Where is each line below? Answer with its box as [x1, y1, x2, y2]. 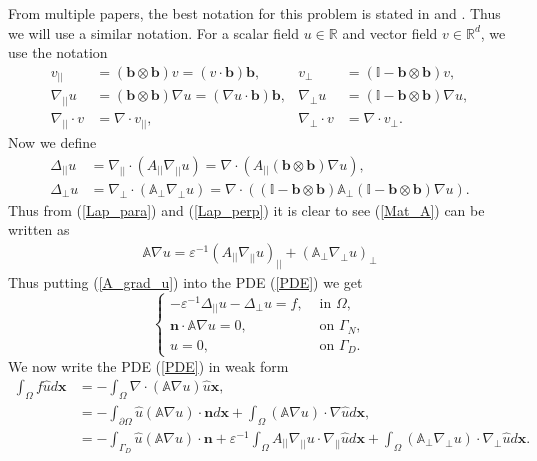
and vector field [342, 22, 438, 43]
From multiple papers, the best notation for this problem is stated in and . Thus [8, 3, 501, 23]
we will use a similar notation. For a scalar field [8, 22, 300, 43]
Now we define [8, 132, 97, 153]
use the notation [8, 42, 108, 63]
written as [8, 219, 70, 240]
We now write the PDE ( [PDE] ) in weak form [8, 355, 289, 376]
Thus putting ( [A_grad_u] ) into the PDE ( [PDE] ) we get [8, 271, 363, 292]
